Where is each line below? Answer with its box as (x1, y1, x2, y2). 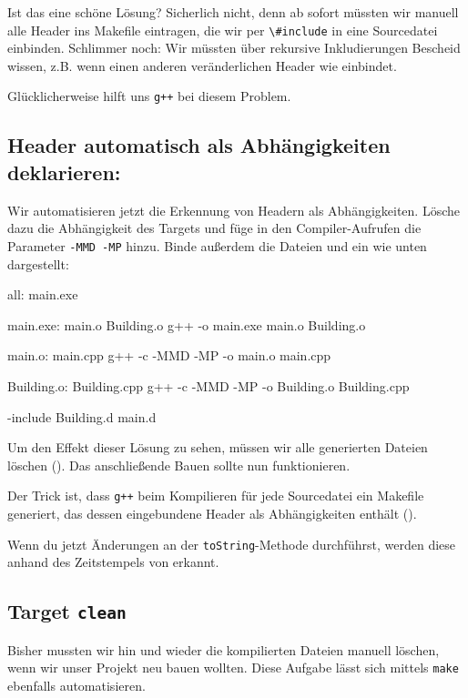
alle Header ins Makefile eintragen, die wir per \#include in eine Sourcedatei (7, 20, 438, 39)
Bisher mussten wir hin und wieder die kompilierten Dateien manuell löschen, (7, 640, 440, 659)
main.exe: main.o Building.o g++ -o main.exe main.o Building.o (7, 315, 366, 334)
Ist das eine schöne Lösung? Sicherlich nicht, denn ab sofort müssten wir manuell (7, 3, 459, 21)
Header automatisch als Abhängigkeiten (7, 131, 391, 159)
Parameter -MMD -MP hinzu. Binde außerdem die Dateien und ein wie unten (7, 236, 427, 255)
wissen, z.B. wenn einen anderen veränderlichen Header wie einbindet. (7, 56, 397, 75)
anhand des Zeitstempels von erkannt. (7, 552, 219, 572)
